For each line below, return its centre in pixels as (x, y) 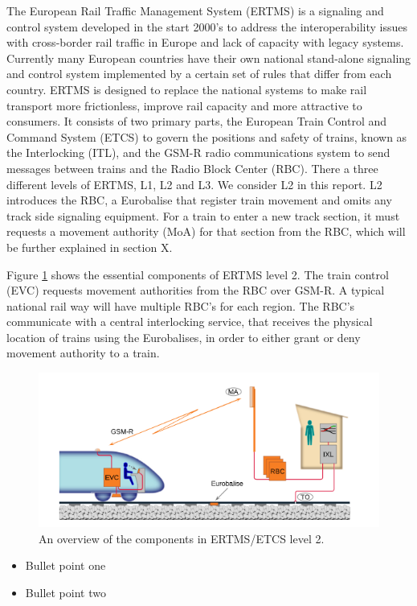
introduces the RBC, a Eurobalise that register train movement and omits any (199, 200)
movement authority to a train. (83, 353)
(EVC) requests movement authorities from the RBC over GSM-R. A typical (196, 290)
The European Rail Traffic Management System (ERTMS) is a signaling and (195, 10)
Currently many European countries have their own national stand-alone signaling (209, 58)
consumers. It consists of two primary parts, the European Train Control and (197, 121)
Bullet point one (65, 565)
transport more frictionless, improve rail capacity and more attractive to (184, 105)
